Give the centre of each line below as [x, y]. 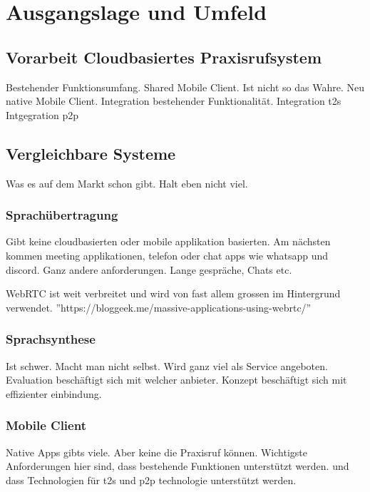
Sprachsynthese [51, 339]
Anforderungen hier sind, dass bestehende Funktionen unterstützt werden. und [178, 466]
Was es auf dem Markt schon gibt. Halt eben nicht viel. [127, 183]
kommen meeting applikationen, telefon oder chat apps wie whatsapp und [167, 255]
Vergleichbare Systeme [91, 153]
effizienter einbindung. [54, 393]
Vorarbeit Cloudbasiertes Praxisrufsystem [164, 57]
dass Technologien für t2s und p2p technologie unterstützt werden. [151, 480]
